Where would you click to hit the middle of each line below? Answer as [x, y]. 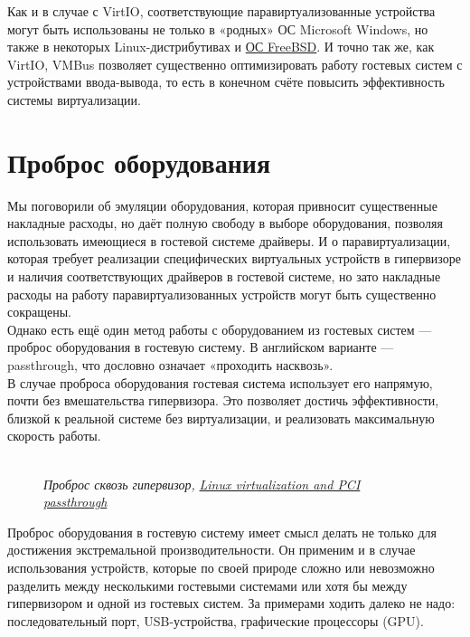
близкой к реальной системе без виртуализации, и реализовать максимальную [221, 418]
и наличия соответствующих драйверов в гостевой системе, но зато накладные [224, 276]
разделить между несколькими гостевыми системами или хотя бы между [207, 585]
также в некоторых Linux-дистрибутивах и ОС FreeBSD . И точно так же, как [221, 47]
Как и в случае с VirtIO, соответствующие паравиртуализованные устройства [221, 11]
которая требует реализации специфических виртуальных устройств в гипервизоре [234, 258]
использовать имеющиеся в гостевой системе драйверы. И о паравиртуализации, [229, 240]
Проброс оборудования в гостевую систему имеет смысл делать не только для [222, 532]
